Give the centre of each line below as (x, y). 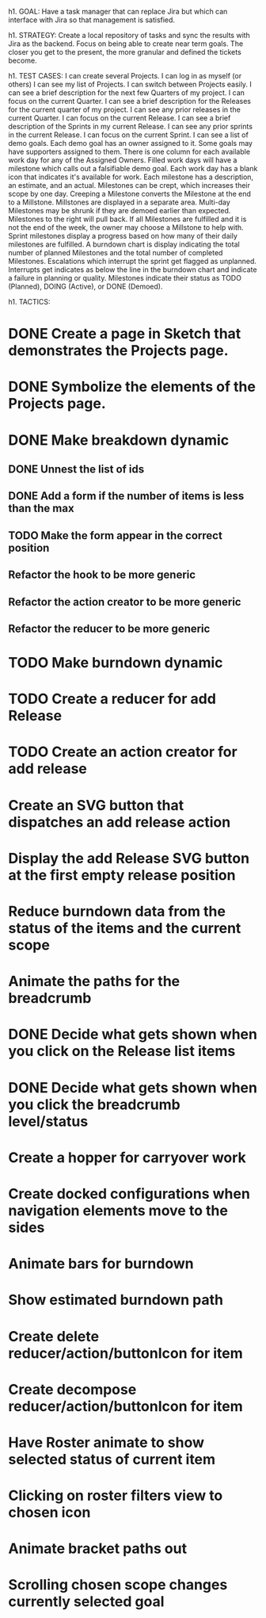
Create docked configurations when (129, 1193)
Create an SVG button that (96, 805)
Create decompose (72, 1389)
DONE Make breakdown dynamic (119, 440)
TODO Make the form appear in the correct (116, 536)
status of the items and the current (125, 929)
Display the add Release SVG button (129, 858)
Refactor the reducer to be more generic (109, 628)
